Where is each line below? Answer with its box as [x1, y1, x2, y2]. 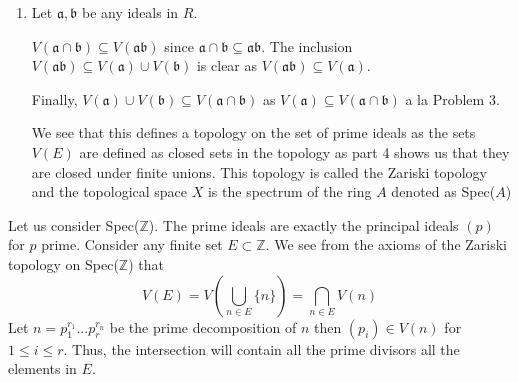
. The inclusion [261, 35, 353, 56]
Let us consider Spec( [8, 214, 140, 235]
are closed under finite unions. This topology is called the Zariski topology [31, 161, 487, 182]
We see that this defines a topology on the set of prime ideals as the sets [31, 122, 476, 143]
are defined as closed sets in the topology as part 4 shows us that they [79, 141, 510, 162]
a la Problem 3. [405, 88, 500, 109]
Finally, [31, 88, 78, 109]
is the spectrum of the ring [207, 181, 372, 202]
